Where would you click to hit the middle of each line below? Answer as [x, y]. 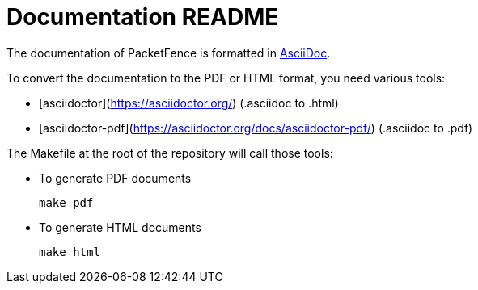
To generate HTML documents [120, 227]
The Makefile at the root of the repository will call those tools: [170, 153]
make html [70, 252]
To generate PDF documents [115, 178]
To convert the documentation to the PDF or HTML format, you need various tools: [226, 78]
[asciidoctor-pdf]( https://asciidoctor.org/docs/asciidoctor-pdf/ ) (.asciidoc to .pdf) [256, 128]
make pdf [66, 202]
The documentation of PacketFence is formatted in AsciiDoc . [169, 53]
